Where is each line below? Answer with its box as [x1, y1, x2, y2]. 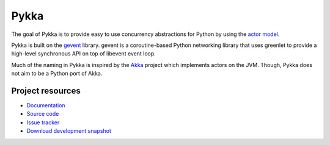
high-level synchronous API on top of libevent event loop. [11, 50, 156, 57]
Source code [26, 110, 59, 118]
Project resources [11, 85, 81, 96]
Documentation [26, 102, 65, 109]
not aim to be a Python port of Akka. [11, 70, 103, 77]
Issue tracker [26, 119, 60, 126]
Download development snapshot [26, 127, 111, 135]
